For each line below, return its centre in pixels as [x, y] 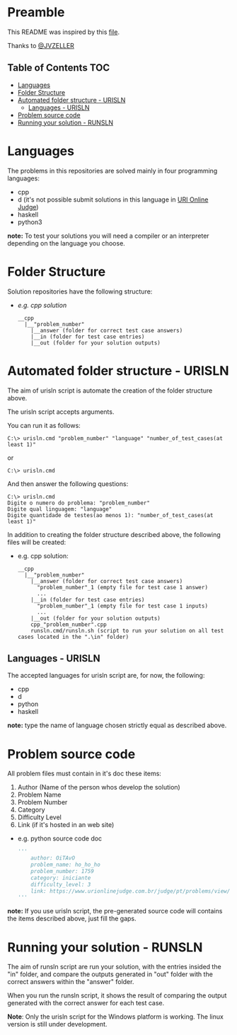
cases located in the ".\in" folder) [73, 637]
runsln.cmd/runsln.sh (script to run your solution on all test [127, 630]
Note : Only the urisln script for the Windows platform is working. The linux [116, 1017]
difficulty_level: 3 [61, 884]
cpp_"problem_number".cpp [69, 624]
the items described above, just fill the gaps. [72, 919]
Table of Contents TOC [59, 68]
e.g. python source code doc [60, 838]
